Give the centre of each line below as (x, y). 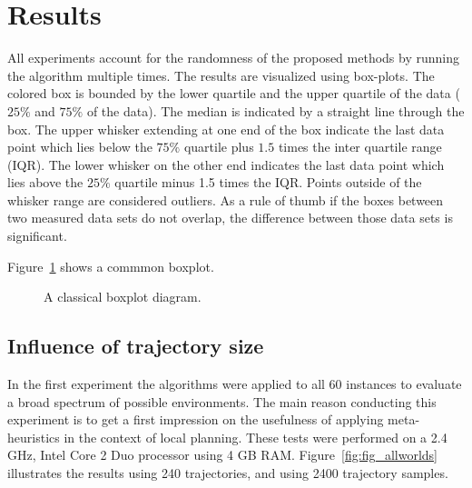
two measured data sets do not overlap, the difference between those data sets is (230, 218)
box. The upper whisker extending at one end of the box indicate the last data (226, 129)
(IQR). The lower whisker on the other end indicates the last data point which (226, 164)
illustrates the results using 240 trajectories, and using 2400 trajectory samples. (228, 473)
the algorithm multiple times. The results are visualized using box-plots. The (221, 75)
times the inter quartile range (360, 147)
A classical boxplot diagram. (123, 297)
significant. (37, 236)
